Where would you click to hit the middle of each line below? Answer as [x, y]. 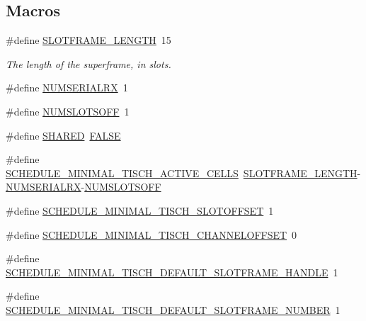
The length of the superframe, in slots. [88, 63]
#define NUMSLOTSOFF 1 [68, 111]
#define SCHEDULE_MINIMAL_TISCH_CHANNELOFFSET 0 [151, 234]
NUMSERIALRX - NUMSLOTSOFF [84, 187]
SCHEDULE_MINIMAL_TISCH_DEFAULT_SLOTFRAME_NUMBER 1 [173, 309]
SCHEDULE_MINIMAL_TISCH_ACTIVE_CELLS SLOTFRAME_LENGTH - [183, 173]
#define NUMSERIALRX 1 [67, 88]
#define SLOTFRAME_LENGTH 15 [88, 40]
